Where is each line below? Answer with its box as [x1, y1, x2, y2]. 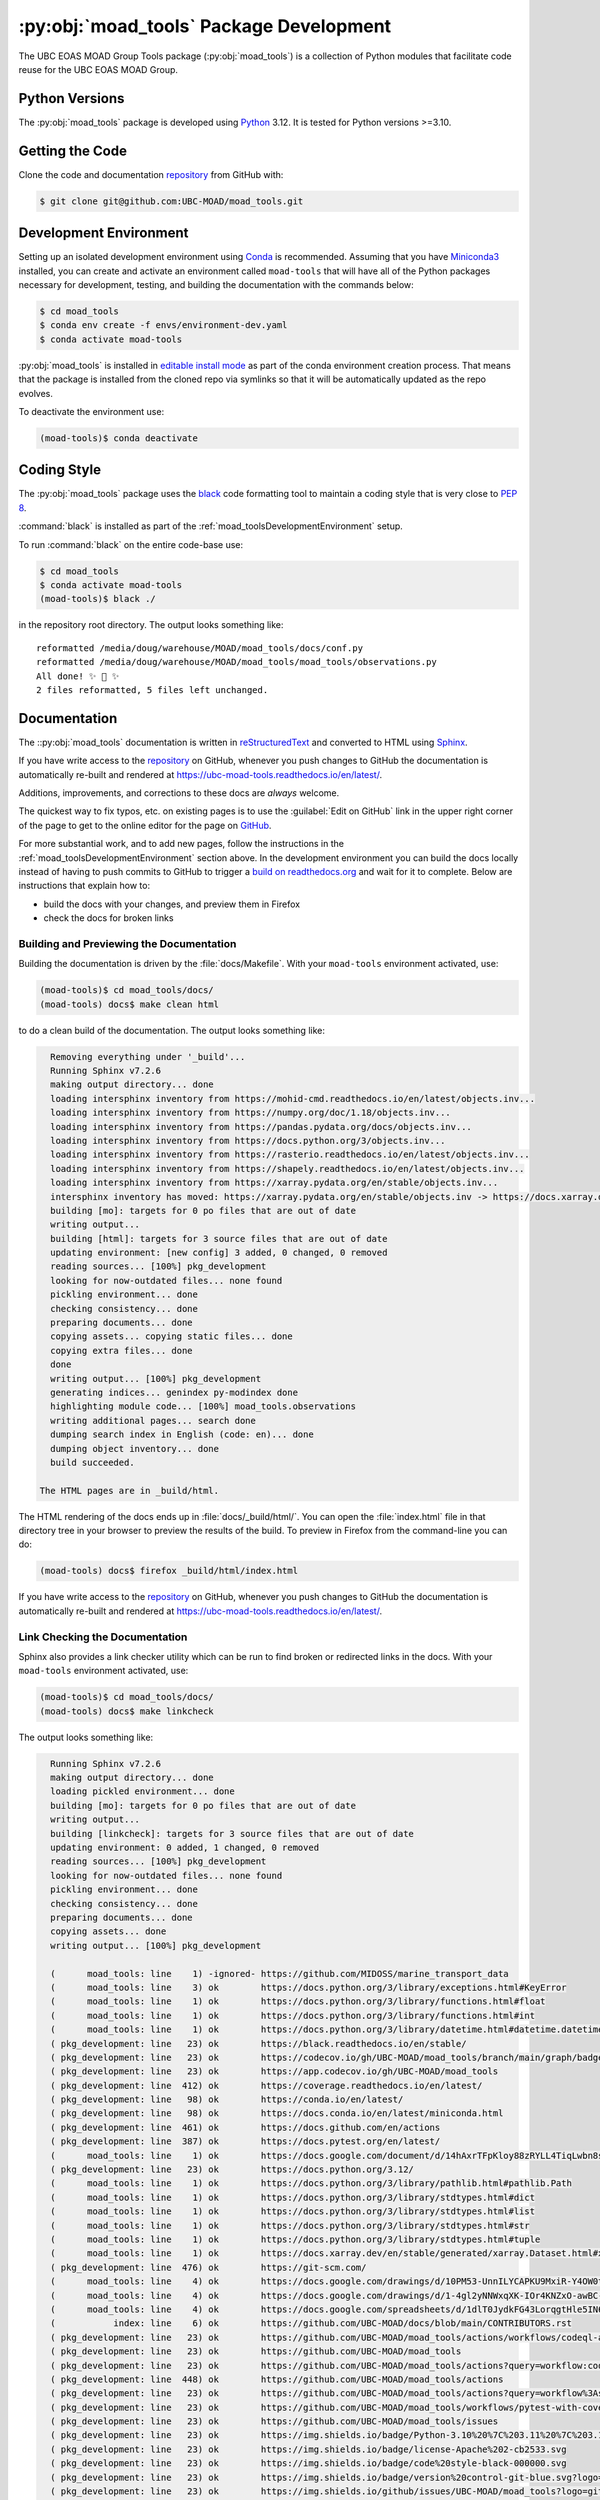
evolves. [18, 387, 54, 399]
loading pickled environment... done [50, 1786, 235, 1797]
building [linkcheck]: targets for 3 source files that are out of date [50, 1828, 415, 1839]
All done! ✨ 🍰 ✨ [36, 670, 120, 682]
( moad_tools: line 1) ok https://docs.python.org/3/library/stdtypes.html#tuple [50, 2233, 541, 2245]
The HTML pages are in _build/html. [39, 1485, 220, 1496]
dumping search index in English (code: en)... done [50, 1429, 314, 1440]
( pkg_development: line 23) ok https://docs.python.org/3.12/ [50, 2164, 415, 2175]
